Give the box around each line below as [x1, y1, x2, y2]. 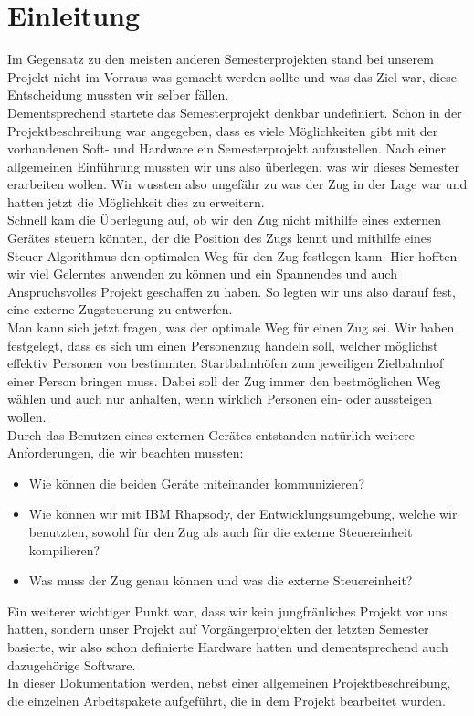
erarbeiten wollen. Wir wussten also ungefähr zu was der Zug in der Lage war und [7, 174, 468, 194]
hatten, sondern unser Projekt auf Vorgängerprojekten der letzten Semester [7, 619, 429, 638]
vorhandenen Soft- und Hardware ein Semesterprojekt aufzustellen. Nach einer [7, 139, 446, 158]
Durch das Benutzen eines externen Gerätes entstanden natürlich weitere [7, 425, 415, 444]
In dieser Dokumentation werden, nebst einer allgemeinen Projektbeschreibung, [7, 673, 451, 692]
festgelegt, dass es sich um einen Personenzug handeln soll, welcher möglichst [7, 335, 438, 354]
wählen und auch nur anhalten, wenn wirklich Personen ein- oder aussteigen [7, 389, 432, 408]
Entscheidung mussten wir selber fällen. [7, 85, 229, 104]
